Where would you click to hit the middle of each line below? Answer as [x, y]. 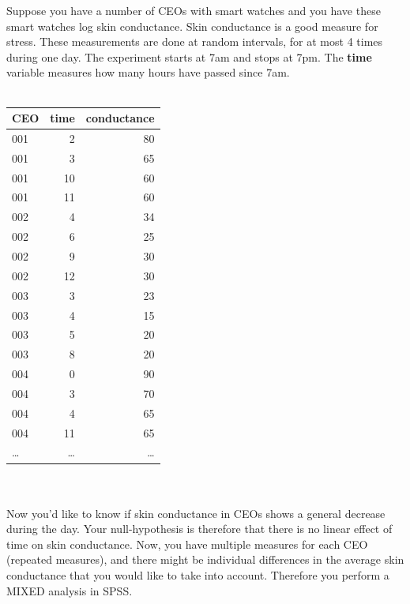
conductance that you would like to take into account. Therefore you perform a [198, 575]
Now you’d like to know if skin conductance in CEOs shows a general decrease [196, 513]
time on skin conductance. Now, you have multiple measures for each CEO [187, 544]
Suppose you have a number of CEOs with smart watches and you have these [194, 10]
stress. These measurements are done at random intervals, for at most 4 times [195, 41]
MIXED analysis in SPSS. [70, 590]
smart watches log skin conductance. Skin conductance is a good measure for [192, 26]
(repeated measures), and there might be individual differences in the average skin [205, 559]
